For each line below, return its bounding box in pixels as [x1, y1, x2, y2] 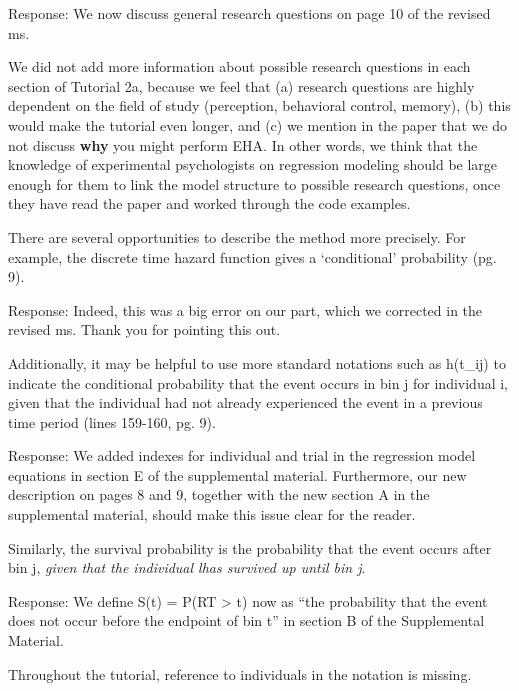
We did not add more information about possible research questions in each [8, 56, 471, 77]
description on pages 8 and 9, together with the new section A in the [8, 484, 430, 505]
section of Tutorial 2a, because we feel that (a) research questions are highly [8, 75, 475, 96]
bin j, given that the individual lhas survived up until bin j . [8, 557, 366, 578]
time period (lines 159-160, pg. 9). [8, 411, 216, 432]
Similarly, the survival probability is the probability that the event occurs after [8, 537, 492, 558]
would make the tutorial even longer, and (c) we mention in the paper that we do [8, 114, 508, 135]
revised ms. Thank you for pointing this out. [8, 319, 281, 340]
